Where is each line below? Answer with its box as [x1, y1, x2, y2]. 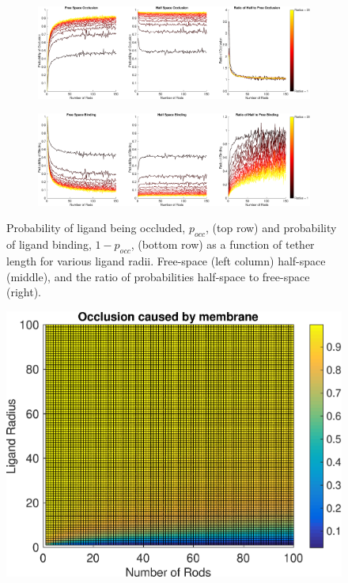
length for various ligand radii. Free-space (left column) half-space [6, 252, 326, 269]
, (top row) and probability [206, 219, 337, 236]
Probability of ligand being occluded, [6, 219, 186, 236]
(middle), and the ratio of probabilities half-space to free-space [6, 268, 310, 284]
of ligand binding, [6, 236, 92, 253]
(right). [6, 284, 42, 300]
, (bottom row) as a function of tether [130, 236, 315, 253]
